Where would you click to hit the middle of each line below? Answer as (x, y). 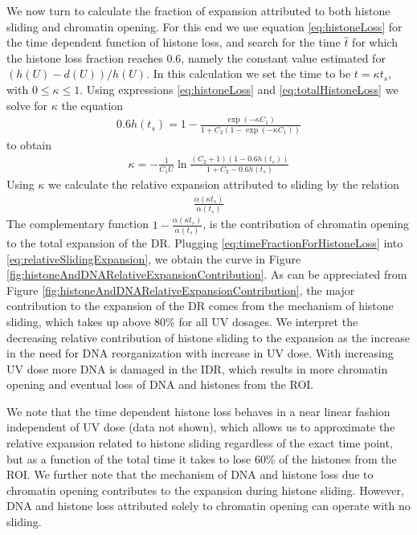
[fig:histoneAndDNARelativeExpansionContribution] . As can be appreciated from (207, 274)
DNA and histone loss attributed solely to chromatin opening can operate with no (208, 506)
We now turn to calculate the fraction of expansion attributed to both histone (198, 10)
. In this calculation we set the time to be (249, 74)
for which (375, 42)
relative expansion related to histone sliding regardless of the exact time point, (200, 443)
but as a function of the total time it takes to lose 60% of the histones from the (202, 458)
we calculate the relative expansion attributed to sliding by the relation (224, 184)
